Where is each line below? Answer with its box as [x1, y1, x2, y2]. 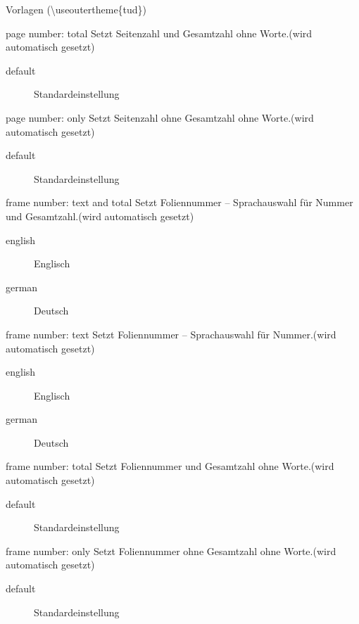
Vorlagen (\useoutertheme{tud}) [6, 2, 147, 16]
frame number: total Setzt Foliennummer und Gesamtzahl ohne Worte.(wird [6, 459, 334, 473]
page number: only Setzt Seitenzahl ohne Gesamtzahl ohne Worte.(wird [6, 110, 314, 125]
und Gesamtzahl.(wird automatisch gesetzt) [6, 208, 194, 223]
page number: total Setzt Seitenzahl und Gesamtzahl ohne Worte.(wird [6, 25, 313, 40]
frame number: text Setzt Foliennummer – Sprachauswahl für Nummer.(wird [6, 326, 336, 341]
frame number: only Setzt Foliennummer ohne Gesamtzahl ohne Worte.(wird [6, 543, 336, 558]
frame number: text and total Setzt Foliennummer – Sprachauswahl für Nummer [6, 195, 353, 210]
